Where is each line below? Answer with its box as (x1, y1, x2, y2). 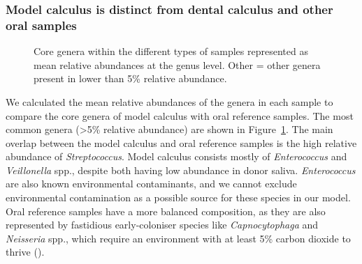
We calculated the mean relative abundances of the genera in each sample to (6, 94, 333, 109)
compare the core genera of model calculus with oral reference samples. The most (6, 108, 354, 123)
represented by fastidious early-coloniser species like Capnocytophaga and (6, 217, 319, 232)
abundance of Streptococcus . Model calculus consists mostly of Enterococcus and (6, 149, 347, 164)
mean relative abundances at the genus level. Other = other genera (34, 57, 321, 72)
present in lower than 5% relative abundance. (34, 71, 227, 86)
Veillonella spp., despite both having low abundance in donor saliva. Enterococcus (6, 162, 356, 177)
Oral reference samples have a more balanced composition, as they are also (6, 203, 326, 218)
